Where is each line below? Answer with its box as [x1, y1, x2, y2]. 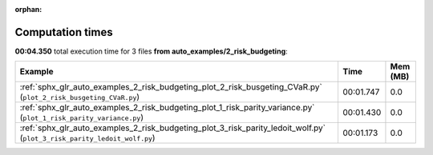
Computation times [14, 25, 113, 39]
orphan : [14, 5, 42, 14]
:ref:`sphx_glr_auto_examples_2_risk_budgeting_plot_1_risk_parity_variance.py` [19, 102, 315, 113]
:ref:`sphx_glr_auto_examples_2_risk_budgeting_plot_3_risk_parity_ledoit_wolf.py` [19, 122, 326, 133]
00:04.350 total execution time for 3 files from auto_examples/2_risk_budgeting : [14, 46, 288, 56]
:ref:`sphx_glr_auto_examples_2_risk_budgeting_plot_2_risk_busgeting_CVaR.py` [19, 81, 322, 93]
